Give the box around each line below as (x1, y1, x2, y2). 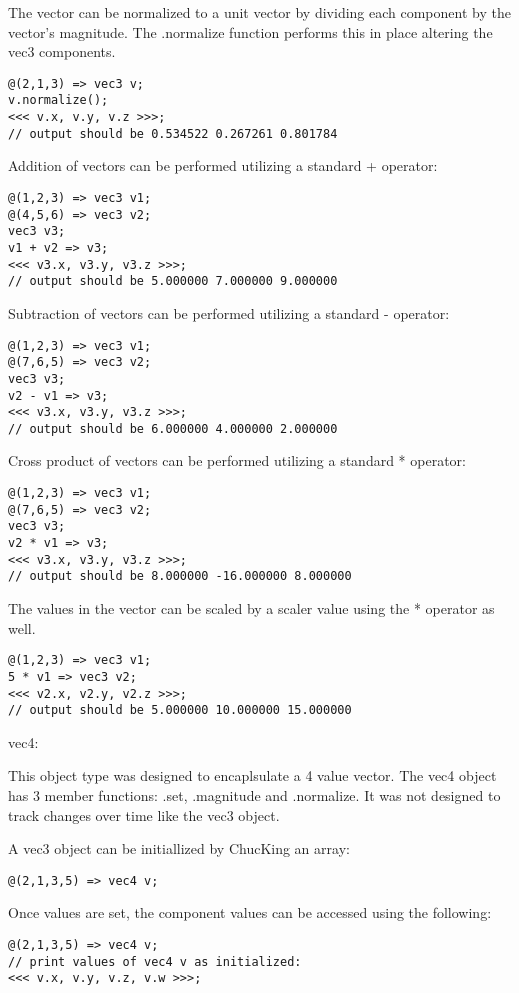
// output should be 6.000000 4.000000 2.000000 (8, 421, 338, 436)
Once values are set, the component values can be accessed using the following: (8, 902, 492, 923)
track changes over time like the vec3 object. (8, 804, 280, 825)
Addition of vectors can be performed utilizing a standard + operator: (8, 155, 438, 176)
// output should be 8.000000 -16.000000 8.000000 (8, 569, 352, 584)
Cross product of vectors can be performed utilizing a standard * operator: (8, 450, 466, 471)
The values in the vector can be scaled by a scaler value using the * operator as (8, 598, 495, 618)
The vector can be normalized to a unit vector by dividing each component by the (8, 2, 511, 22)
